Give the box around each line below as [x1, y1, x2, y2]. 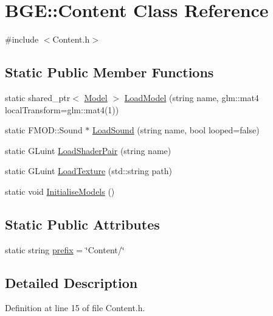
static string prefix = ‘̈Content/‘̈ [5, 243, 125, 256]
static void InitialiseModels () [5, 184, 115, 197]
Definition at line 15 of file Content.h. [5, 301, 145, 314]
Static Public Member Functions [5, 63, 214, 82]
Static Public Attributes [5, 214, 160, 233]
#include [5, 33, 39, 46]
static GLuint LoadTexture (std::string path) [5, 164, 173, 177]
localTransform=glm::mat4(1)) [5, 103, 119, 116]
